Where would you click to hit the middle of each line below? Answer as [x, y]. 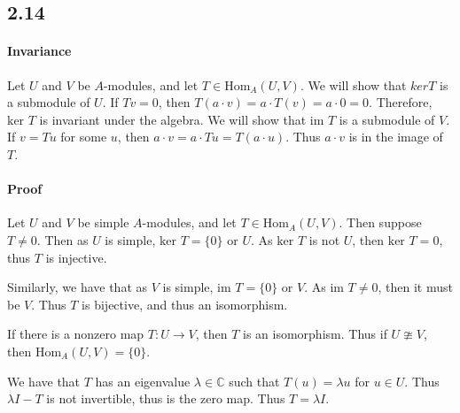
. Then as [62, 239]
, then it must [415, 287]
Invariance [39, 51]
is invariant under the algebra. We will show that [173, 119]
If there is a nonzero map [76, 334]
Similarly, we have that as [78, 287]
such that [254, 381]
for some [84, 137]
